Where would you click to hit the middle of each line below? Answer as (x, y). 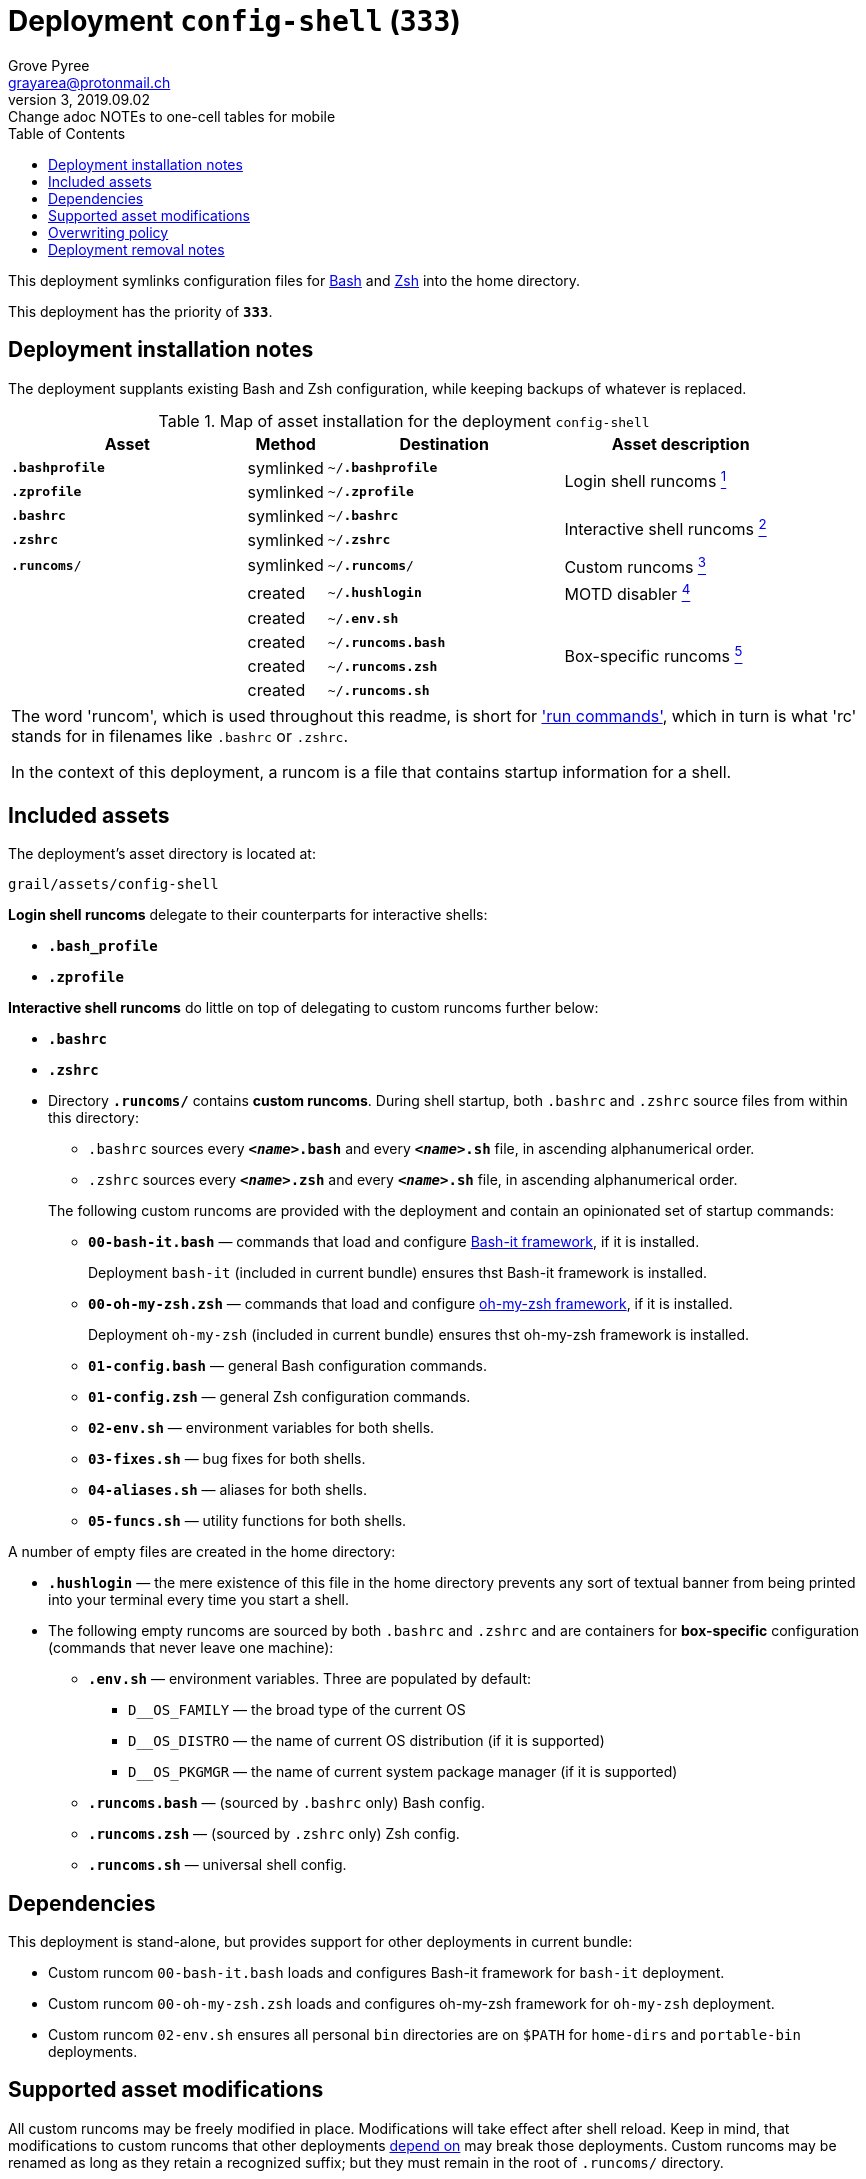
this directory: (93, 1118)
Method (285, 443)
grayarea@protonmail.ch (89, 82)
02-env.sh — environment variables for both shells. (261, 1428)
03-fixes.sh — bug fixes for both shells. (227, 1459)
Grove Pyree (49, 65)
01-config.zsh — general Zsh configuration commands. (279, 1397)
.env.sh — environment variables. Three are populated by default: (310, 1679)
